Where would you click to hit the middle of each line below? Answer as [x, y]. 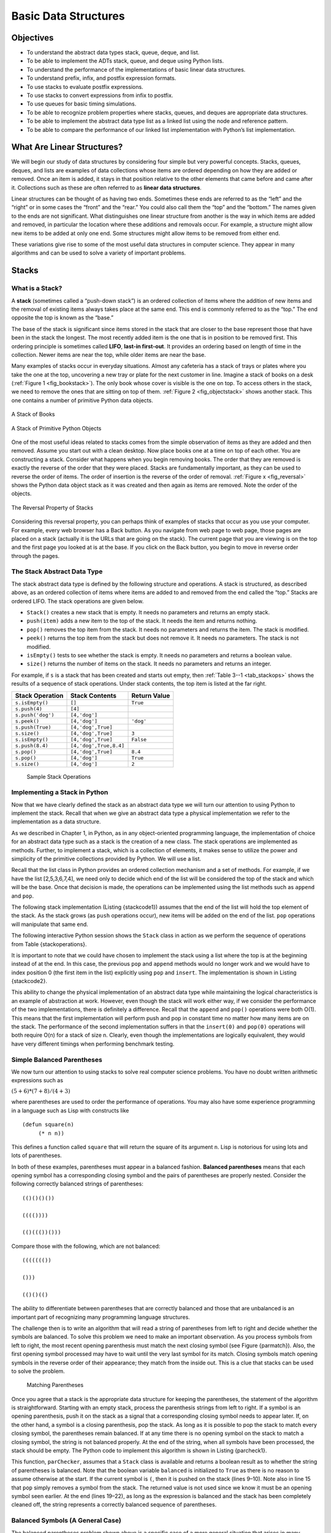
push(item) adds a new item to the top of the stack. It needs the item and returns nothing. [142, 621]
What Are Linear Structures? [67, 147]
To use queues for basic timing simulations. [82, 104]
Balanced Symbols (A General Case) [67, 1521]
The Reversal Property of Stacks [52, 507]
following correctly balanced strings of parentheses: [77, 1184]
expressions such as [37, 1080]
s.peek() [27, 721]
